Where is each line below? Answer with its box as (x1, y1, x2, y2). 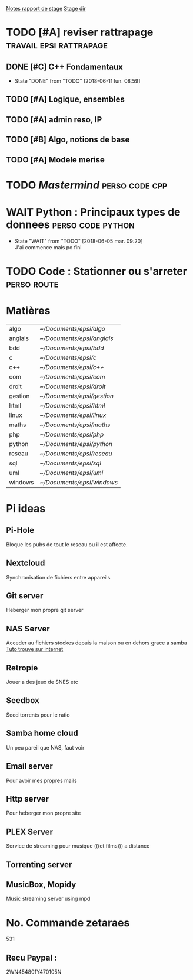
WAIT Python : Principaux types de (6, 205, 181, 219)
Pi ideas (6, 502, 46, 515)
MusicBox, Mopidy (6, 880, 76, 890)
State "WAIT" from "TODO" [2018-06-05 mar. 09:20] (14, 237, 143, 245)
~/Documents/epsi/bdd (39, 344, 104, 352)
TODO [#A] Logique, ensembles (6, 95, 125, 105)
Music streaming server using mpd (6, 895, 91, 903)
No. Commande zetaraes (6, 916, 130, 929)
